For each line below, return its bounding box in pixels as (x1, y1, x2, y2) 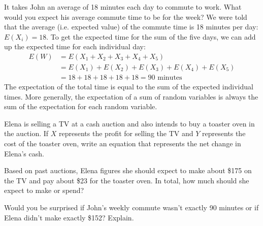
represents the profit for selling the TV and (59, 128, 193, 139)
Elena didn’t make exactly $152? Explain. (4, 212, 134, 222)
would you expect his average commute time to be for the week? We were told (4, 11, 247, 22)
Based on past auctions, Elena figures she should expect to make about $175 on (4, 165, 252, 176)
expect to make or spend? (4, 185, 84, 196)
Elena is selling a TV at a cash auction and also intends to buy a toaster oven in (4, 118, 255, 128)
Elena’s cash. (4, 148, 44, 158)
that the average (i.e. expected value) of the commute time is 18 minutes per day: (4, 21, 258, 32)
